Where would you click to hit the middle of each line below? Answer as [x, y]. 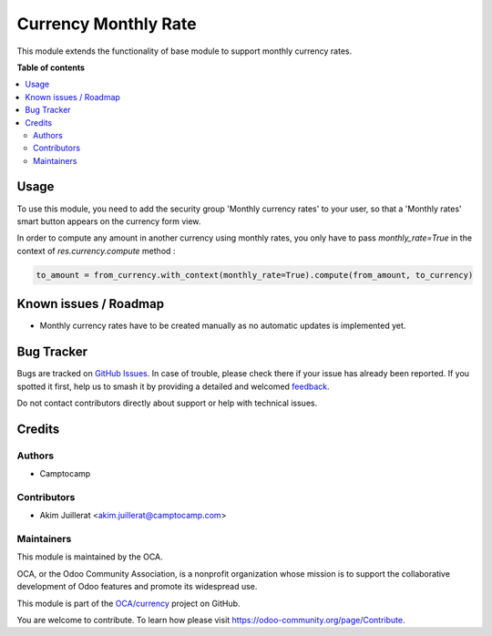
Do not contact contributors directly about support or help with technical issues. [167, 403]
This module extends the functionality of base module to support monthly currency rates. [184, 51]
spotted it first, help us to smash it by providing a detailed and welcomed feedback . [173, 386]
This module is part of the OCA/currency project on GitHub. [128, 603]
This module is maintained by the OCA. [90, 557]
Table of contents [51, 67]
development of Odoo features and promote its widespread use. [137, 587]
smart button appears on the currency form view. [109, 221]
